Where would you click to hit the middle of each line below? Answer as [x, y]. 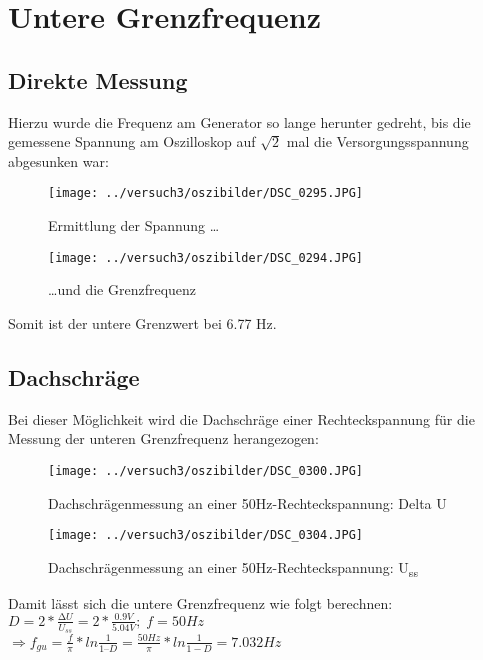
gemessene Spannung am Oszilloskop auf [132, 141]
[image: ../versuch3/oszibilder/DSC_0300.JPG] [205, 470]
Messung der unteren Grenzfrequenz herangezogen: [163, 438]
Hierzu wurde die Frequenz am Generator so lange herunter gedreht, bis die [239, 121]
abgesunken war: [58, 160]
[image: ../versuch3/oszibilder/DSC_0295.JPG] [205, 193]
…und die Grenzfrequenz [122, 289]
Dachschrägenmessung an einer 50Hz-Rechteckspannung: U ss [233, 568]
